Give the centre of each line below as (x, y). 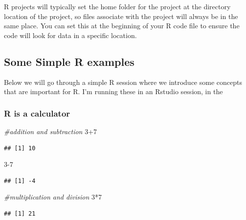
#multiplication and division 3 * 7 (53, 197)
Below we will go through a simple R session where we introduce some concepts (123, 82)
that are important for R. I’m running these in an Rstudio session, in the (113, 91)
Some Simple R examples (69, 61)
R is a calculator (37, 113)
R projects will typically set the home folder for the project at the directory (117, 6)
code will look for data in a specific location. (70, 35)
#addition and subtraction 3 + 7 (51, 131)
